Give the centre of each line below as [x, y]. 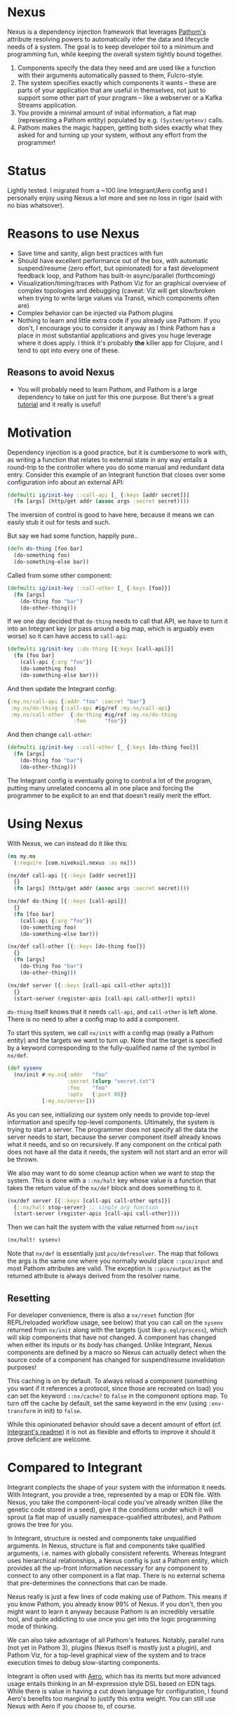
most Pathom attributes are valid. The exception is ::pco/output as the [109, 1268]
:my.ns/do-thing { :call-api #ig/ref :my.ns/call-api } [90, 708]
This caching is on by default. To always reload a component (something [112, 1381]
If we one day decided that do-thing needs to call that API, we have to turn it [117, 621]
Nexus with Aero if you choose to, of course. [72, 1706]
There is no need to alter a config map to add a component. [93, 1020]
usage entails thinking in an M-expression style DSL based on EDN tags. [112, 1683]
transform [22, 1411]
